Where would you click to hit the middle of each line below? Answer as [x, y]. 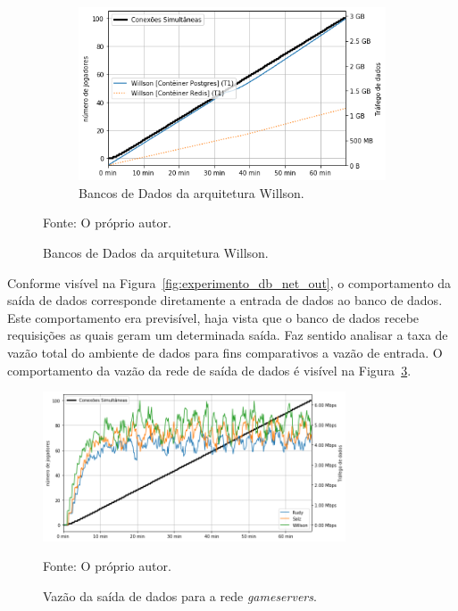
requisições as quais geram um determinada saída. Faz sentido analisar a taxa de [228, 335]
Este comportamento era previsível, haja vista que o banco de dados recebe [213, 317]
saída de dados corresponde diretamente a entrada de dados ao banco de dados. [225, 300]
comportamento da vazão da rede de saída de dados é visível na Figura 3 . [209, 370]
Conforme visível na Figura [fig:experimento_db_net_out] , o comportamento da [229, 282]
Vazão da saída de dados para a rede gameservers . [180, 596]
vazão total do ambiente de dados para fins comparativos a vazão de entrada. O [225, 352]
